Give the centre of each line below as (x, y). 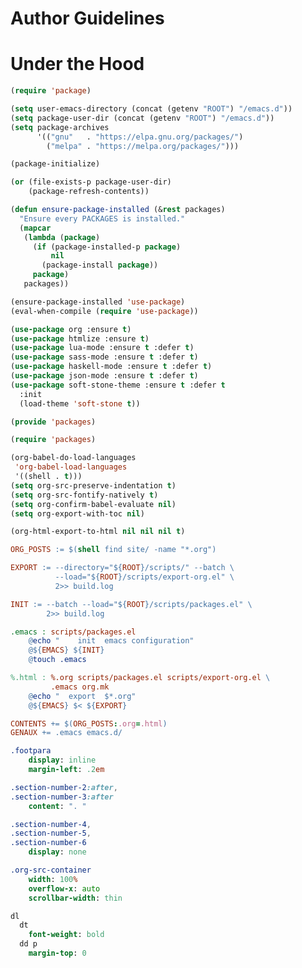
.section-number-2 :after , (64, 787)
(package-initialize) (55, 164)
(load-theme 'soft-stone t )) (80, 403)
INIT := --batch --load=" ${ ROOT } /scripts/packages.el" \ (131, 604)
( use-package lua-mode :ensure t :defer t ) (102, 348)
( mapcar (35, 228)
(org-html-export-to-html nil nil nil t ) (98, 532)
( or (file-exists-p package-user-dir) (91, 182)
